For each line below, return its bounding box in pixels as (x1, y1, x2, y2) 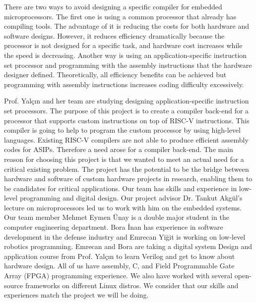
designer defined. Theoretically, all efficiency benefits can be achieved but (4, 69, 227, 80)
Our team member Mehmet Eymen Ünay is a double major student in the (4, 212, 229, 222)
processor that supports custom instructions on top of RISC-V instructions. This (4, 115, 250, 125)
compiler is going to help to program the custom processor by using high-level (4, 125, 241, 135)
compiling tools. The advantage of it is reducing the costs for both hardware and (4, 21, 249, 31)
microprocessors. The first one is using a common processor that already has (4, 11, 236, 21)
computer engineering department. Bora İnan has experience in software (4, 222, 223, 232)
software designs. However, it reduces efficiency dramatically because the (4, 30, 225, 41)
